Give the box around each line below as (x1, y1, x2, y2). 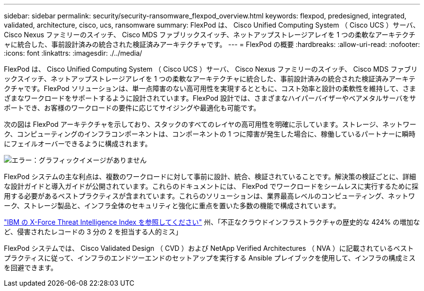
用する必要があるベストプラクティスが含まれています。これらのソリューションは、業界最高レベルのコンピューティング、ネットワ (4, 192, 415, 200)
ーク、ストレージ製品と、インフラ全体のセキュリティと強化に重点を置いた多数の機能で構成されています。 (4, 201, 340, 210)
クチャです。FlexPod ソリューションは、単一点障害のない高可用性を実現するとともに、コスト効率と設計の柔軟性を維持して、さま (4, 84, 416, 92)
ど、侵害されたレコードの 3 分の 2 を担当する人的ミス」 (4, 228, 182, 236)
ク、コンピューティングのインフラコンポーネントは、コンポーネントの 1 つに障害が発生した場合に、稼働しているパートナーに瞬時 (4, 130, 416, 138)
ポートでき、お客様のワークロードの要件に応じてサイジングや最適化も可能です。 (4, 104, 260, 112)
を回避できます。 (4, 263, 58, 272)
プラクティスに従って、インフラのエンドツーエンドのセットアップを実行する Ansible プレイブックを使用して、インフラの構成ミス (4, 254, 416, 262)
